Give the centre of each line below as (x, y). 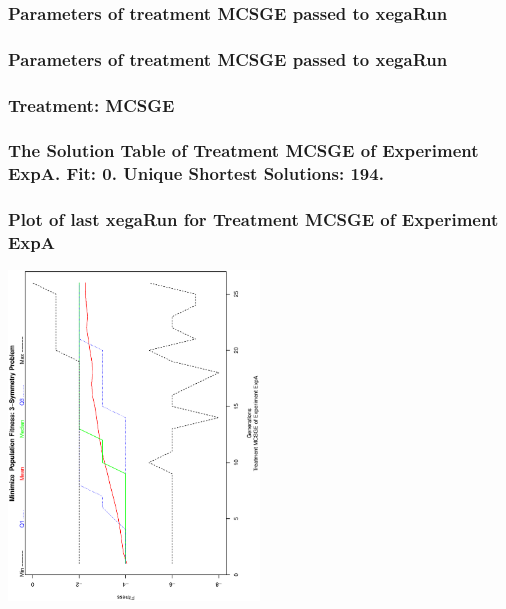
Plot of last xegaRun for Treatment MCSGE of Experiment (253, 219)
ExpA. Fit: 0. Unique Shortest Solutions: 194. (196, 173)
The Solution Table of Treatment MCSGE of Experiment (243, 150)
